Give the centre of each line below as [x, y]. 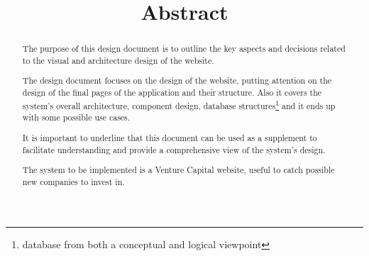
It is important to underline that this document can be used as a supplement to [170, 137]
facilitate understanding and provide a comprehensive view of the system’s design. [174, 149]
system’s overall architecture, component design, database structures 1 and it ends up [179, 104]
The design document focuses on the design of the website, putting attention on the [177, 80]
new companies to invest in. [73, 181]
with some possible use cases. [76, 117]
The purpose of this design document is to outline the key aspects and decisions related [184, 49]
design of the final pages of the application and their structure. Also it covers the [172, 93]
